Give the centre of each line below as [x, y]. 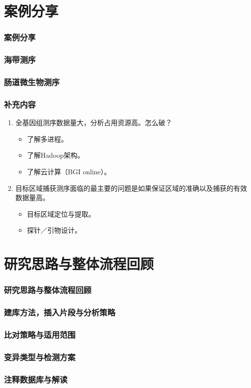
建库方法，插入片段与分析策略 [60, 312]
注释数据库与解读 [36, 379]
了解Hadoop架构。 [56, 155]
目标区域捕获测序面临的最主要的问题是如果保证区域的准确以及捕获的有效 [131, 188]
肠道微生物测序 [32, 82]
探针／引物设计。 [54, 230]
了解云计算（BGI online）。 [69, 171]
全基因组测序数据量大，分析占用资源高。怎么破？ [94, 122]
